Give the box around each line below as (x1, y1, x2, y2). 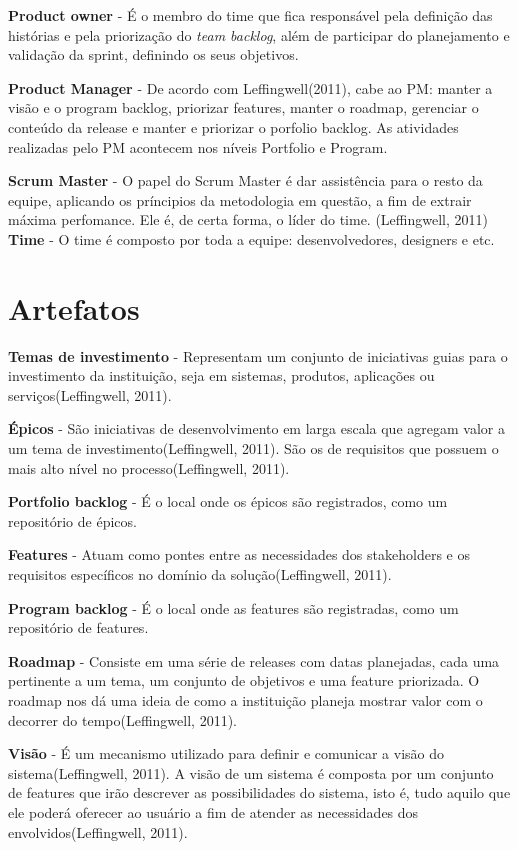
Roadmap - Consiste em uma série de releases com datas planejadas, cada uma (8, 650, 500, 671)
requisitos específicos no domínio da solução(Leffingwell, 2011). (8, 564, 392, 584)
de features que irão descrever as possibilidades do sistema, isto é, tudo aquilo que (8, 782, 511, 803)
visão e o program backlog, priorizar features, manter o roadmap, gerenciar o (8, 97, 479, 118)
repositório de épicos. (8, 510, 137, 531)
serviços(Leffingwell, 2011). (8, 384, 172, 405)
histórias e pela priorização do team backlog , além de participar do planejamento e (8, 24, 510, 45)
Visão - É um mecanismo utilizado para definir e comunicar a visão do (8, 743, 444, 764)
